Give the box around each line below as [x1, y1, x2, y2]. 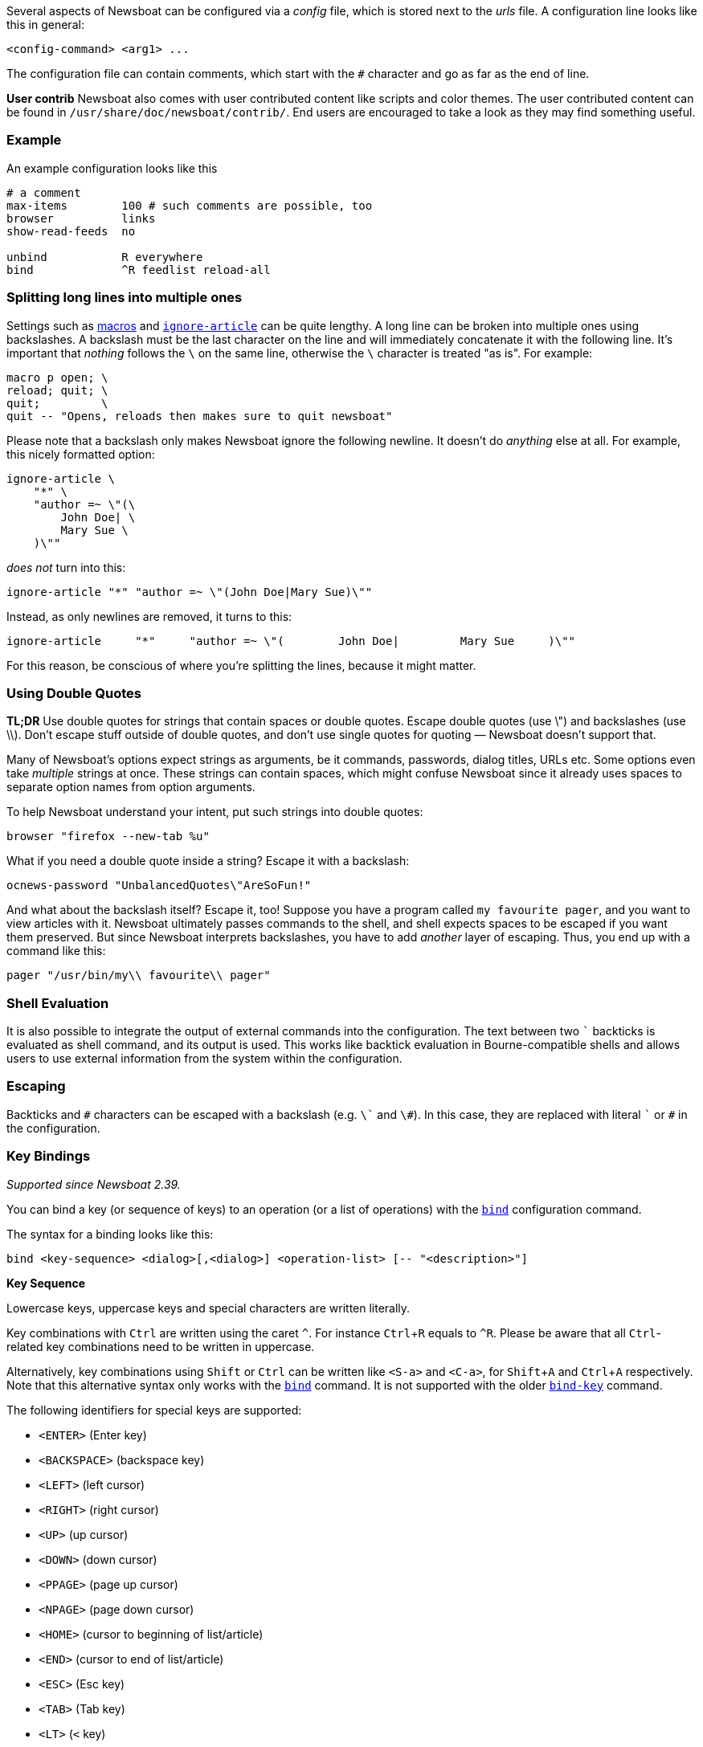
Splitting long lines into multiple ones [6, 289, 243, 306]
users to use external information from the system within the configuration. [6, 1051, 403, 1065]
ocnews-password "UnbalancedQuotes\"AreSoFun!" [6, 879, 312, 892]
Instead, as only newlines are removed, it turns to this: [6, 609, 292, 623]
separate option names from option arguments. [6, 780, 255, 794]
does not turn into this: [6, 560, 126, 574]
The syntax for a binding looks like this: [6, 1227, 214, 1241]
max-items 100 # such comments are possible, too [6, 198, 373, 212]
